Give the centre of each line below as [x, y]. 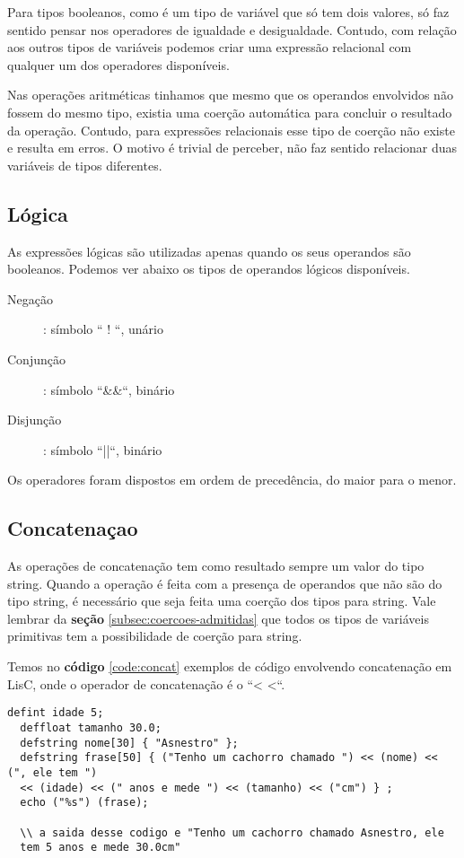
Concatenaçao [73, 528]
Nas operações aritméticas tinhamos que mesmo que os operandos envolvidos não [230, 95]
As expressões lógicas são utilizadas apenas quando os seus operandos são [209, 251]
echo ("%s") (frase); [84, 803]
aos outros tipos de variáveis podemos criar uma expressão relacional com [210, 47]
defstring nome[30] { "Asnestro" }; [129, 743]
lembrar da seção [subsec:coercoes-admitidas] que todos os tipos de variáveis [218, 618]
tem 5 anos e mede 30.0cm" [101, 848]
